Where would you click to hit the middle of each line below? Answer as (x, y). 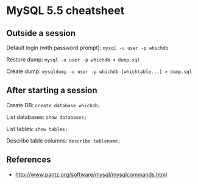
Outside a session (41, 33)
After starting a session (52, 90)
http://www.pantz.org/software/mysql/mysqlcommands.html (91, 174)
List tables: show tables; (37, 129)
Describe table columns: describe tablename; (63, 140)
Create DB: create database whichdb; (54, 105)
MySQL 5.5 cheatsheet (65, 11)
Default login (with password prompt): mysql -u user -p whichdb (87, 48)
